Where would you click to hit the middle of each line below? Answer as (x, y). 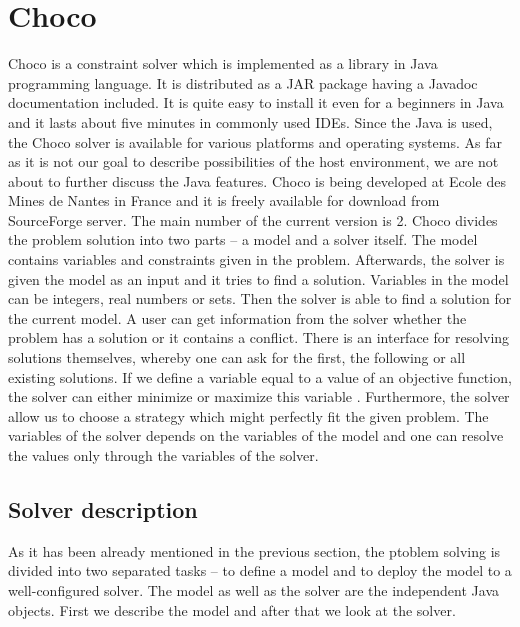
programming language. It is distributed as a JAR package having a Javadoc (243, 82)
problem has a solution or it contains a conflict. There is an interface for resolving (259, 337)
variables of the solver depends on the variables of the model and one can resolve (256, 435)
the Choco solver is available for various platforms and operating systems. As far (255, 141)
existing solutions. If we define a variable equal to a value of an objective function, (260, 376)
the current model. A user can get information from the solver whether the (237, 317)
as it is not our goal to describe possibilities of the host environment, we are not (253, 161)
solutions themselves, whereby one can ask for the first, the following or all (237, 357)
